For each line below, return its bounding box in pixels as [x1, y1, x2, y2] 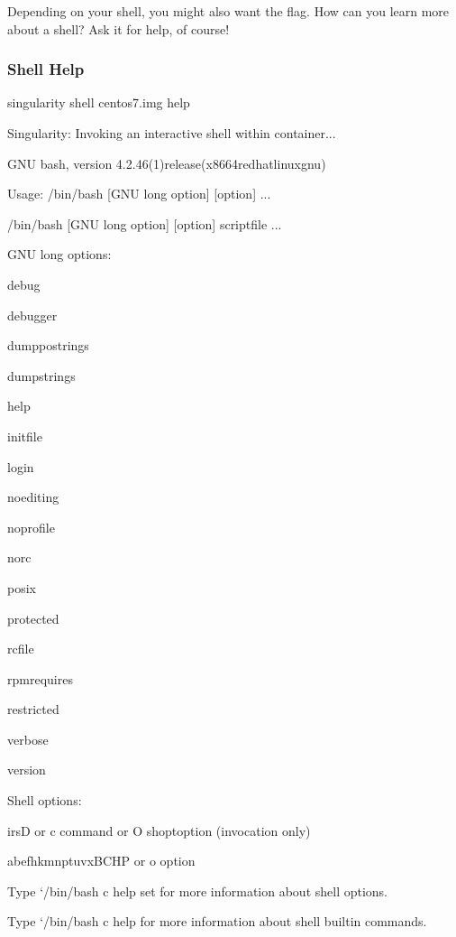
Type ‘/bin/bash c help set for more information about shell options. [7, 881, 388, 900]
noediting [7, 487, 59, 506]
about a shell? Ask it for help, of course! [7, 19, 230, 38]
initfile [7, 426, 42, 445]
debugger [7, 305, 58, 324]
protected [7, 608, 59, 627]
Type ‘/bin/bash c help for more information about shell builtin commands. [7, 912, 427, 931]
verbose [7, 729, 49, 748]
